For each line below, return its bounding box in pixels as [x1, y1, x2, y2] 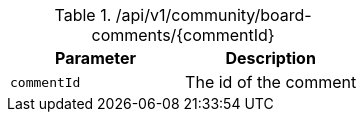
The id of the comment [185, 72, 357, 92]
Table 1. [54, 5, 112, 25]
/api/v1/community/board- [115, 5, 312, 25]
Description [225, 48, 316, 68]
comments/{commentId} [91, 25, 275, 45]
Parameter [55, 48, 137, 68]
